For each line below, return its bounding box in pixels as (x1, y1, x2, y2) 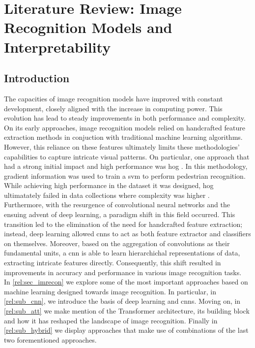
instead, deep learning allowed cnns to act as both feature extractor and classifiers (4, 228, 251, 239)
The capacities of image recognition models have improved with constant (4, 93, 223, 103)
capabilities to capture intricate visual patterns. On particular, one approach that (4, 151, 250, 161)
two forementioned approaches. (4, 334, 97, 345)
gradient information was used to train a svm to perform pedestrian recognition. (4, 170, 246, 181)
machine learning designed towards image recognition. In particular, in (4, 286, 217, 296)
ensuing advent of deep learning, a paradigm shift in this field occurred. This (4, 209, 235, 220)
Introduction (4, 70, 70, 86)
